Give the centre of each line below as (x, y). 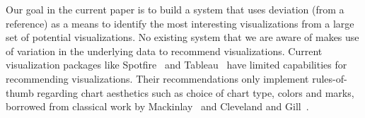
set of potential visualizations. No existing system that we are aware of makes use (182, 37)
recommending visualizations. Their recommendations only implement (157, 78)
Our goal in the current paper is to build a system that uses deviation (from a (175, 9)
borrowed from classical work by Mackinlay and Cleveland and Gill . (157, 106)
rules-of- (330, 78)
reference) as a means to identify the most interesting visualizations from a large (180, 23)
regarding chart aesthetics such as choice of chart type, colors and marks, (196, 92)
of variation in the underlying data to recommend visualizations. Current (164, 51)
